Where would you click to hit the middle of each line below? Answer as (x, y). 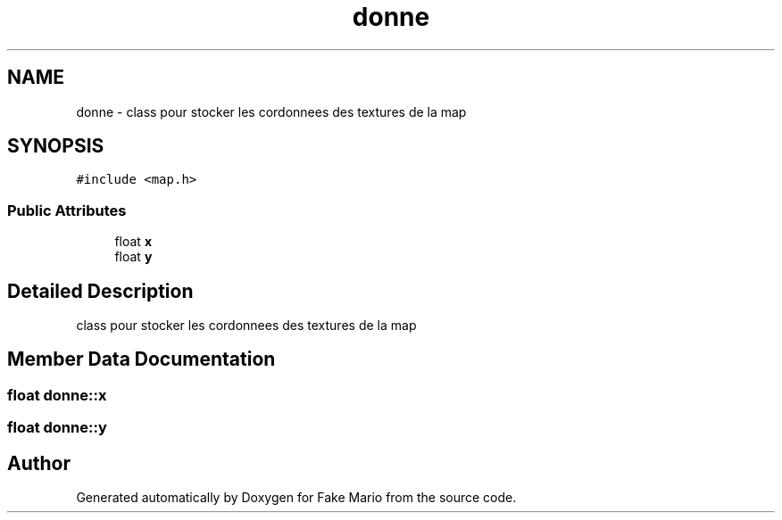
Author (39, 463)
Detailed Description (100, 291)
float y (133, 257)
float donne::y (57, 428)
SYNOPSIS (56, 146)
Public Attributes (67, 210)
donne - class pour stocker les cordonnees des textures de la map (271, 111)
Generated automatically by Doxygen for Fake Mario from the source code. (296, 498)
